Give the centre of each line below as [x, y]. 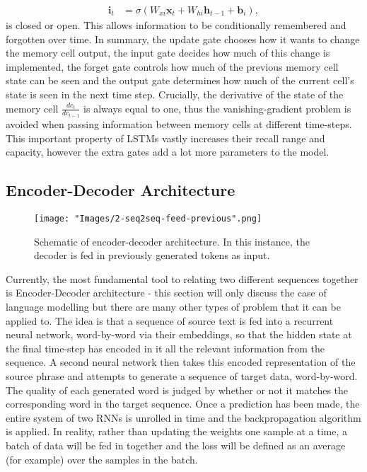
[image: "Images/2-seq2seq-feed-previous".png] [148, 219]
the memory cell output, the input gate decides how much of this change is [168, 53]
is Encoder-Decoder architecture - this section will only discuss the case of [166, 293]
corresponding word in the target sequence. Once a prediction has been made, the [183, 404]
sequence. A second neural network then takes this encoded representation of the [181, 362]
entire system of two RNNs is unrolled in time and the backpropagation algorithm [183, 417]
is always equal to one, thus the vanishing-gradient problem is [217, 108]
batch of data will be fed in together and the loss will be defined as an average [176, 445]
